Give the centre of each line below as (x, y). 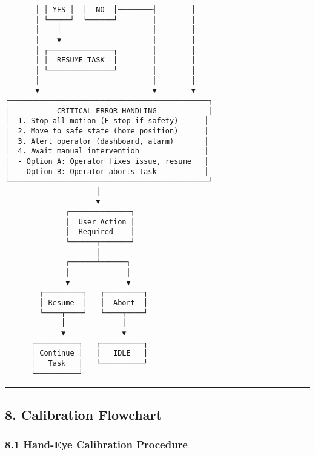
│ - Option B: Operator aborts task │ (107, 171)
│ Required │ (100, 232)
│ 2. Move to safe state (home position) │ (107, 131)
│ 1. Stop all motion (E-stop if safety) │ (107, 121)
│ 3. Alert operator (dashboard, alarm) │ (107, 141)
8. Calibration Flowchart (83, 414)
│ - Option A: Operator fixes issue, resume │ (107, 161)
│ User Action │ (100, 222)
